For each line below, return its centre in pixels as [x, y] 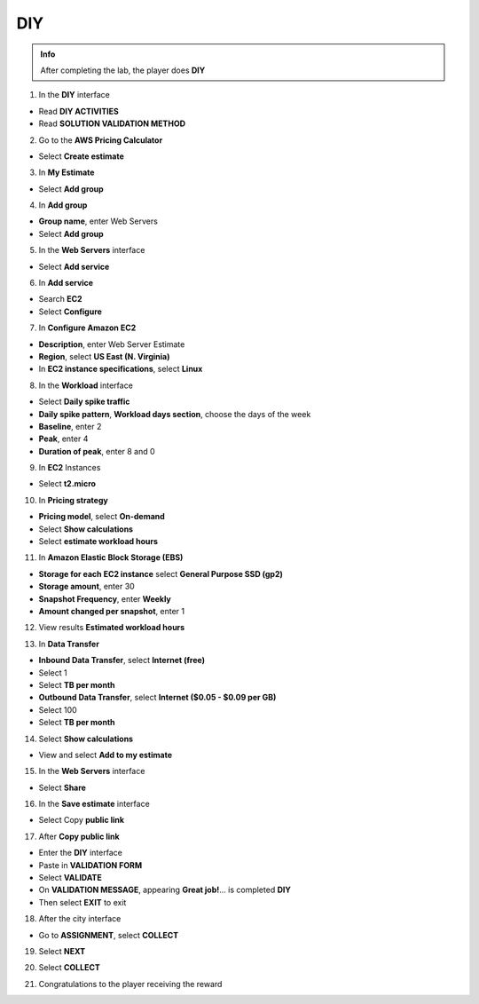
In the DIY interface [74, 95]
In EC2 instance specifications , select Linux [121, 369]
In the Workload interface [86, 385]
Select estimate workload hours [98, 542]
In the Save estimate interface [94, 804]
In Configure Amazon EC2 [87, 328]
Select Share [62, 787]
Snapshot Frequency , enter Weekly [105, 598]
